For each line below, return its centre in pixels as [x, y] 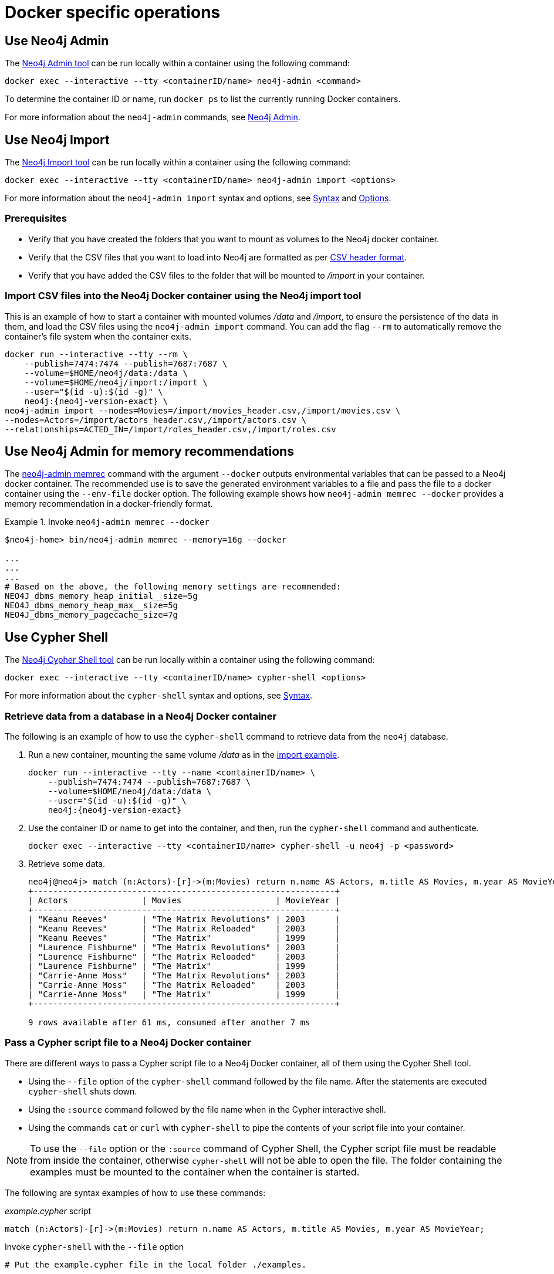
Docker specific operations [113, 12]
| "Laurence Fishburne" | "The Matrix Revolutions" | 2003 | [184, 947]
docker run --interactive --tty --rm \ [96, 354]
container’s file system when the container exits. [98, 336]
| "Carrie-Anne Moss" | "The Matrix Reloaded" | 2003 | [184, 985]
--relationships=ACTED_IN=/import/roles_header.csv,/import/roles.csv [170, 429]
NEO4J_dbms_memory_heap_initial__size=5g [101, 596]
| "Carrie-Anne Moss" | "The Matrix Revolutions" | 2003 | [184, 975]
